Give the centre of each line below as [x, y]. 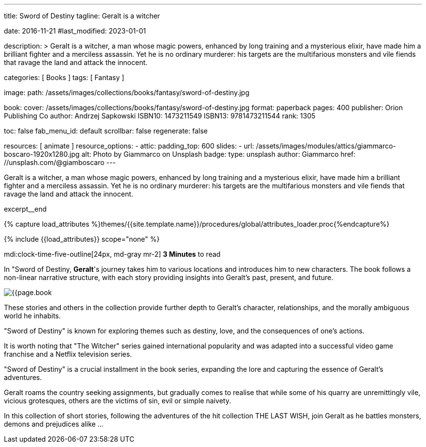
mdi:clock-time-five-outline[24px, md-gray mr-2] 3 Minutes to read [112, 254]
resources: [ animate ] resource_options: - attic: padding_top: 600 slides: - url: [129, 146]
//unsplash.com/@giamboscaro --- [60, 162]
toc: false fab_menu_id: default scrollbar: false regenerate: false [106, 131]
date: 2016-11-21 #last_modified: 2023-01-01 [75, 31]
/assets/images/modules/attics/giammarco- [326, 146]
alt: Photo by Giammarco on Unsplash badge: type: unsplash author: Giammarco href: [219, 154]
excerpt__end [25, 209]
